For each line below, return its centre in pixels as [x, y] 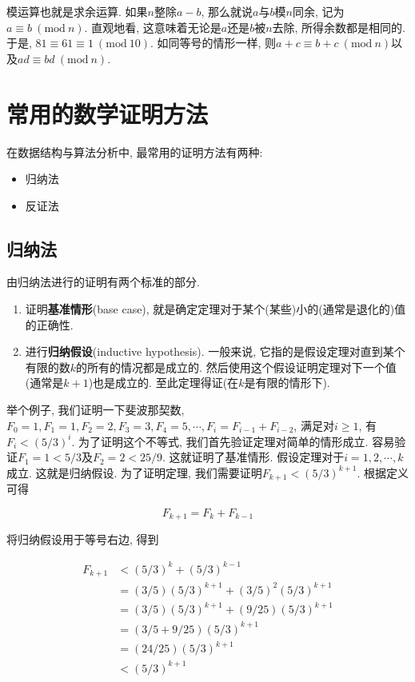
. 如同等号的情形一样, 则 [213, 43]
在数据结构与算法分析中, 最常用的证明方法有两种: [135, 152]
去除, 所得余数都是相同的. [339, 27]
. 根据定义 [383, 472]
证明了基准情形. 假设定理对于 [268, 457]
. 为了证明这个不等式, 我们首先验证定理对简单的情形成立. [220, 441]
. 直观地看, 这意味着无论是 [153, 27]
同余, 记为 [318, 11]
